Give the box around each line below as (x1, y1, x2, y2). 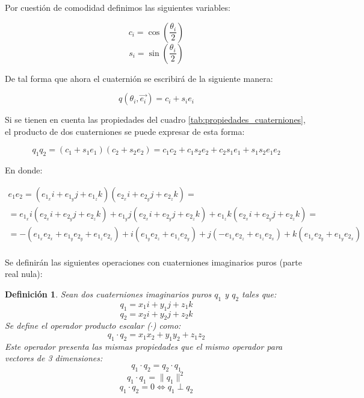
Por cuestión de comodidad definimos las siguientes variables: (5, 1, 230, 13)
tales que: (242, 288, 277, 300)
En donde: (5, 164, 43, 176)
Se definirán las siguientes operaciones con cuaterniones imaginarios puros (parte (5, 255, 302, 268)
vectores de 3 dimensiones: (5, 352, 103, 364)
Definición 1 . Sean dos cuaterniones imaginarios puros (5, 288, 212, 300)
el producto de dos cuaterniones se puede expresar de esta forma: (5, 125, 245, 137)
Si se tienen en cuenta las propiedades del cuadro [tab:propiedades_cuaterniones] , (5, 113, 306, 126)
